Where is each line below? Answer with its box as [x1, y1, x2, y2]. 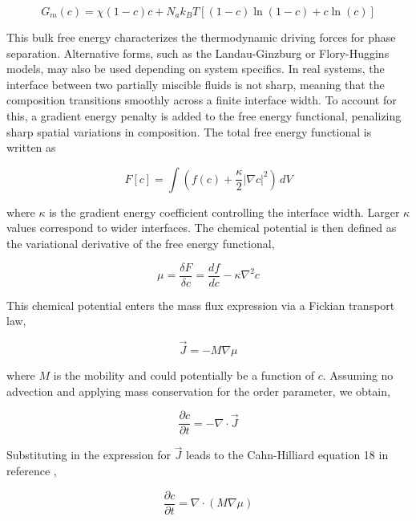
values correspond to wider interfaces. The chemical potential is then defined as [6, 219, 397, 236]
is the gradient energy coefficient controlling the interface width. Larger [49, 203, 400, 220]
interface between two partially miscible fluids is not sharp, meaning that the [6, 75, 385, 92]
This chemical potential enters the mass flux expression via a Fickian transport [6, 296, 395, 313]
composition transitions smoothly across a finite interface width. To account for [6, 92, 397, 108]
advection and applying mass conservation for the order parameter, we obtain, [6, 382, 390, 399]
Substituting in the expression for [6, 446, 171, 463]
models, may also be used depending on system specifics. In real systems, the [6, 60, 385, 77]
